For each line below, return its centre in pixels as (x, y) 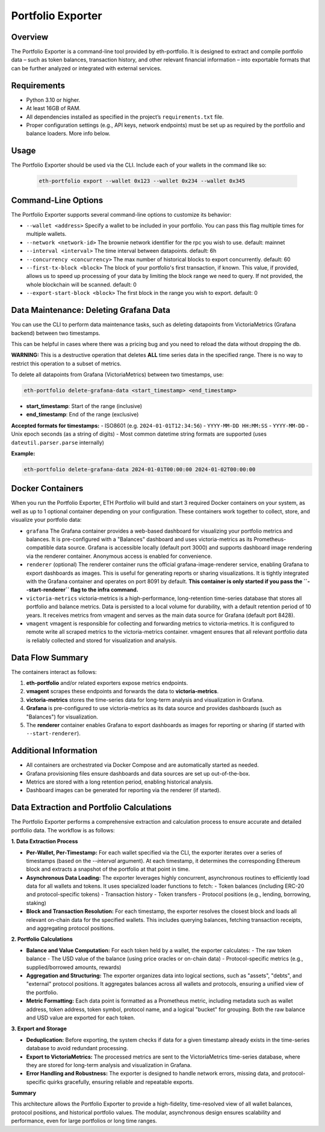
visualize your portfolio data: (46, 520)
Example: (23, 453)
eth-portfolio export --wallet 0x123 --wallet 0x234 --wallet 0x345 (142, 181)
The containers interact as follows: (54, 672)
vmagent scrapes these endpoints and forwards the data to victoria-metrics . (122, 691)
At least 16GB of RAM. (54, 108)
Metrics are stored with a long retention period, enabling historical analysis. (119, 782)
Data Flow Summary (50, 657)
